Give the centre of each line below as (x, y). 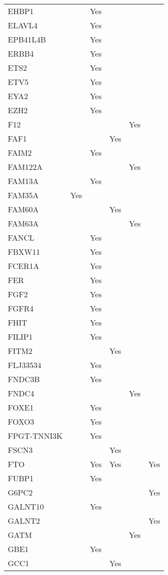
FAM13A (23, 181)
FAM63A (23, 223)
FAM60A (23, 209)
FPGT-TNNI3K (35, 436)
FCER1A (24, 266)
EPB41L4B (27, 39)
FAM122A (25, 167)
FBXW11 (24, 252)
